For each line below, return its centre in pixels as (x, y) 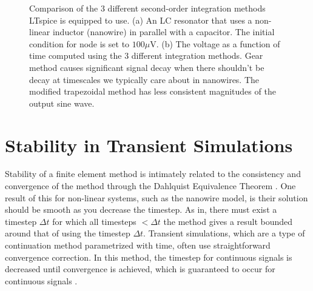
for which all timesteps (94, 221)
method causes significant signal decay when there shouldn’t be (147, 67)
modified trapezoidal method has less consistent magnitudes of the (153, 91)
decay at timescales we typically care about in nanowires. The (144, 79)
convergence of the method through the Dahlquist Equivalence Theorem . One (150, 186)
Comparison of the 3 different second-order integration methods (147, 8)
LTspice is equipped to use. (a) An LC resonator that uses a (141, 20)
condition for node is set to (79, 43)
